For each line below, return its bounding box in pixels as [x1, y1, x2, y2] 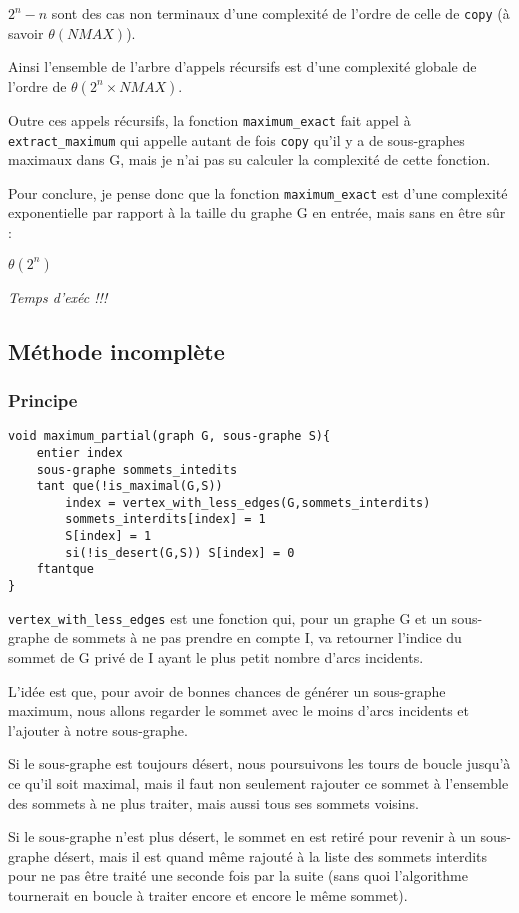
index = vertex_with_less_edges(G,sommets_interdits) [65, 495, 431, 510]
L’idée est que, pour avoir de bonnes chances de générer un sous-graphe [8, 680, 446, 701]
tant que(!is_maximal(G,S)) [36, 479, 223, 494]
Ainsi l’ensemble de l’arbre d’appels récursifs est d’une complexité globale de [8, 56, 477, 77]
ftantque [36, 562, 94, 577]
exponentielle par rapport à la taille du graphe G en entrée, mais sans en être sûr [8, 202, 506, 223]
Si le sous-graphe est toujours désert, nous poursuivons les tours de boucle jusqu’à [8, 753, 511, 774]
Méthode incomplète [8, 335, 225, 366]
